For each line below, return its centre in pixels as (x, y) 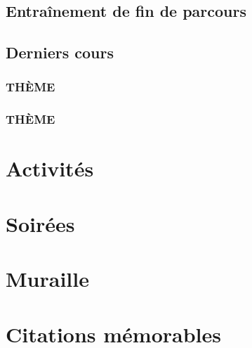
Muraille (47, 279)
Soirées (40, 223)
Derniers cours (60, 52)
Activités (50, 168)
